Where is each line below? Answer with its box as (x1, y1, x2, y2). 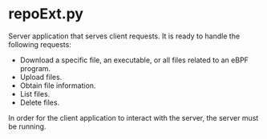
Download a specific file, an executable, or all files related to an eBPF (19, 55, 249, 65)
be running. (8, 121, 47, 131)
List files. (19, 89, 51, 98)
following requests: (8, 39, 72, 49)
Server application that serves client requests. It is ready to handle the (8, 31, 241, 41)
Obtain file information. (19, 81, 96, 90)
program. (19, 63, 51, 73)
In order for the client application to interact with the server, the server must (8, 113, 259, 122)
